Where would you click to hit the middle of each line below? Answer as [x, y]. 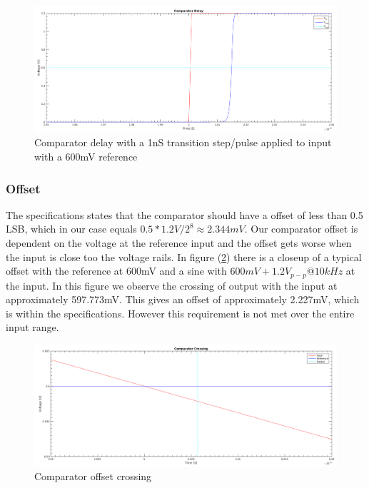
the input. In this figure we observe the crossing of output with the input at [172, 285]
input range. [32, 327]
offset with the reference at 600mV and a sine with [116, 271]
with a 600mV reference [86, 156]
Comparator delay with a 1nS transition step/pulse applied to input [183, 142]
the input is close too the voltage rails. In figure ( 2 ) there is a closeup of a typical [184, 256]
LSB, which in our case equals [71, 229]
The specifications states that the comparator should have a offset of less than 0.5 [184, 214]
